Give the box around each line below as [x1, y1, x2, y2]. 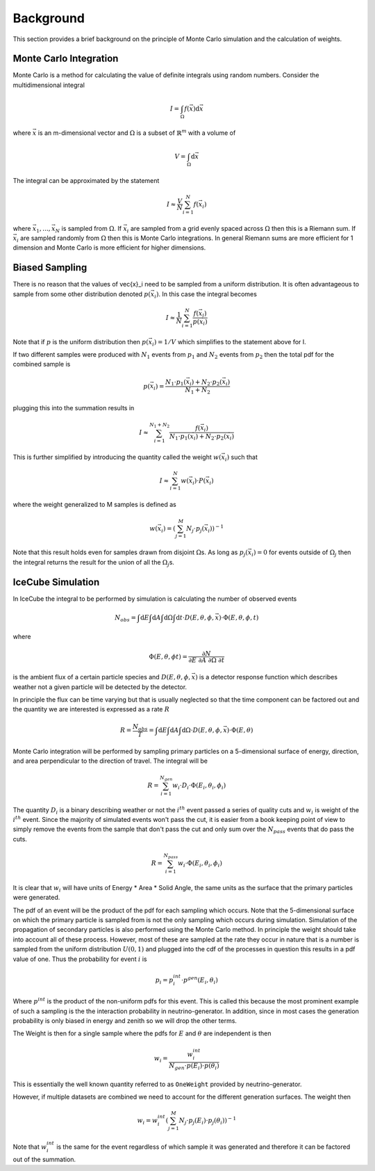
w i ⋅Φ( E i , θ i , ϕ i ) [177, 859, 222, 869]
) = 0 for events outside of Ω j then [253, 548, 351, 558]
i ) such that [224, 453, 258, 462]
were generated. [12, 894, 60, 902]
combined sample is [12, 360, 71, 369]
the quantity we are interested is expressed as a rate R [12, 705, 170, 713]
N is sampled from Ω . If [55, 224, 122, 234]
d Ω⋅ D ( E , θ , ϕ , [181, 726, 222, 734]
